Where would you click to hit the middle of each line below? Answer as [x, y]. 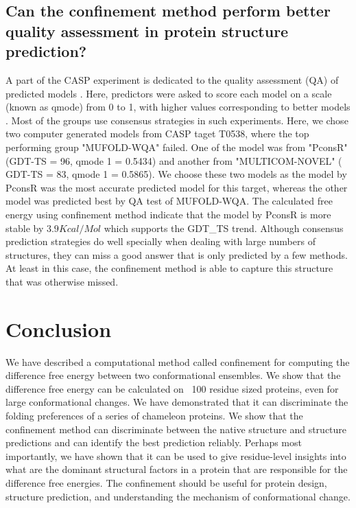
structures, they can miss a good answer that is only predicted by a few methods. [177, 254]
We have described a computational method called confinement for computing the [178, 361]
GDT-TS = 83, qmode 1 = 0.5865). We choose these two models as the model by [176, 174]
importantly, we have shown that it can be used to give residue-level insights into [176, 455]
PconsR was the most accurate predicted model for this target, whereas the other [177, 187]
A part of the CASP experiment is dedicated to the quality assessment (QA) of [172, 79]
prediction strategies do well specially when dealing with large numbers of [161, 241]
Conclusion [59, 328]
